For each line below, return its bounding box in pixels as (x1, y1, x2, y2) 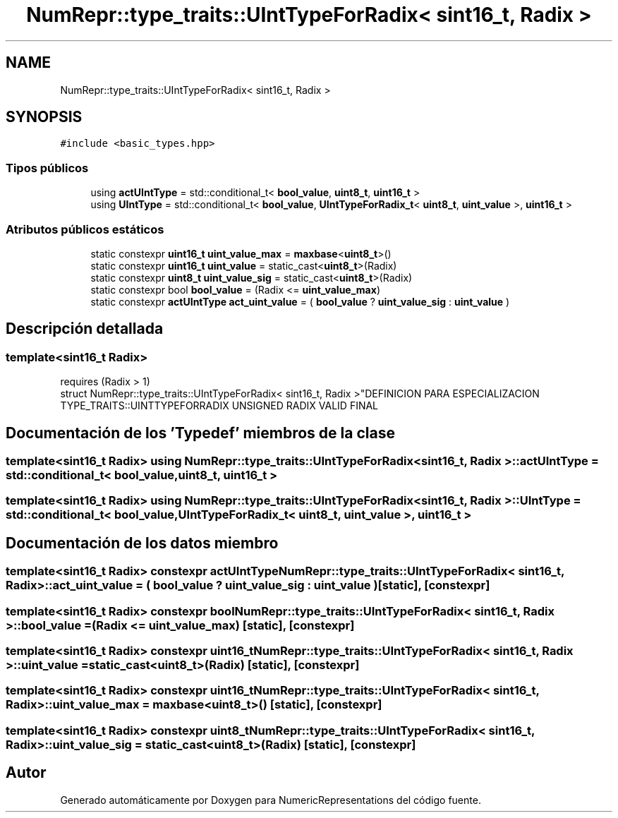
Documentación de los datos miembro (6, 534, 279, 552)
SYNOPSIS (6, 108, 83, 126)
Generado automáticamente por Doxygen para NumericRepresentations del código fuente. (60, 793, 481, 806)
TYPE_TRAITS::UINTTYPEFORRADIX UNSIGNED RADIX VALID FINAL (60, 399, 379, 412)
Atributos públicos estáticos (6, 222, 164, 236)
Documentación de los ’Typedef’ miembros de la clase (6, 423, 395, 442)
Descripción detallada (6, 320, 164, 338)
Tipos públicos (6, 160, 89, 175)
